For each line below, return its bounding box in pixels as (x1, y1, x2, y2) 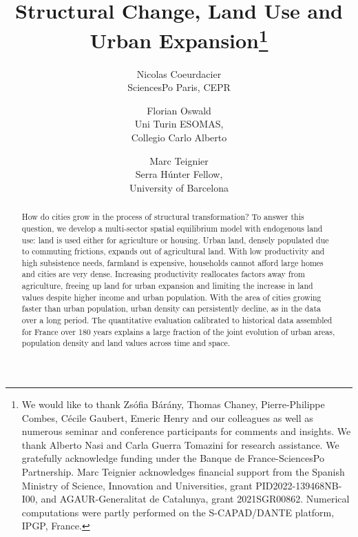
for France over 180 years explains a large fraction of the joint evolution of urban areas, (21, 325, 335, 337)
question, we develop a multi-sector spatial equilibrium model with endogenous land (21, 222, 323, 234)
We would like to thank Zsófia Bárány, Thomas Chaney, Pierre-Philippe (21, 397, 325, 412)
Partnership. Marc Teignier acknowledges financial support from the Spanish (21, 465, 345, 479)
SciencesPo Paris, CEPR (127, 80, 231, 94)
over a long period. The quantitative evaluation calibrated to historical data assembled (21, 314, 333, 326)
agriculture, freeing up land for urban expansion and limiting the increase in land (21, 280, 313, 292)
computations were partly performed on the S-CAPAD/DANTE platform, (21, 505, 335, 519)
